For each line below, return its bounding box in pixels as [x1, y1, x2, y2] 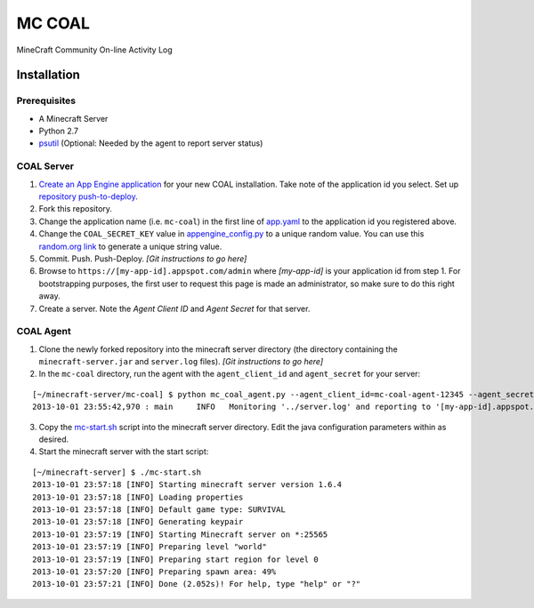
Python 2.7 [38, 125, 79, 137]
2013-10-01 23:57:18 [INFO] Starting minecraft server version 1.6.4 [32, 480, 343, 490]
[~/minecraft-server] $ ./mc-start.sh [32, 467, 202, 477]
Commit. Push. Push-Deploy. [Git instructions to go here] [38, 253, 247, 264]
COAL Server [16, 160, 75, 172]
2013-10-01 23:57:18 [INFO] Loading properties [32, 492, 244, 502]
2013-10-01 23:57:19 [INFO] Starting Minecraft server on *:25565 [32, 529, 328, 540]
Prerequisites [16, 94, 76, 107]
